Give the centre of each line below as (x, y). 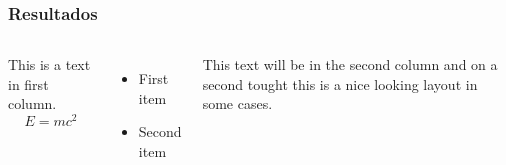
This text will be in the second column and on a (350, 64)
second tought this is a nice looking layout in (340, 83)
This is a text (49, 64)
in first (28, 83)
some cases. (237, 103)
